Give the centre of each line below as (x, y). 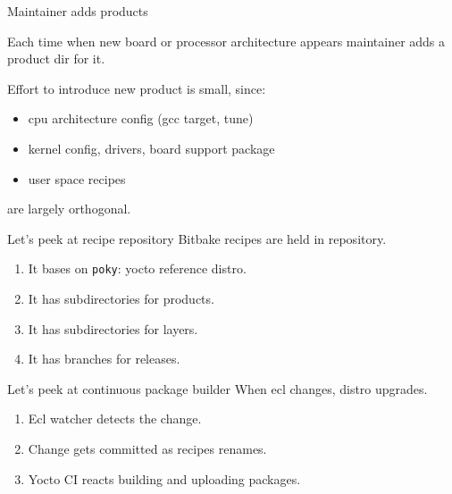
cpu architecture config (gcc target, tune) (141, 118)
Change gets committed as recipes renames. (147, 448)
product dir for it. (56, 59)
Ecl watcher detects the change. (115, 419)
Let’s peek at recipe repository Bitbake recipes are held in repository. (197, 238)
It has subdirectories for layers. (113, 328)
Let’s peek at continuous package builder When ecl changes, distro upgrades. (218, 388)
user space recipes (77, 178)
